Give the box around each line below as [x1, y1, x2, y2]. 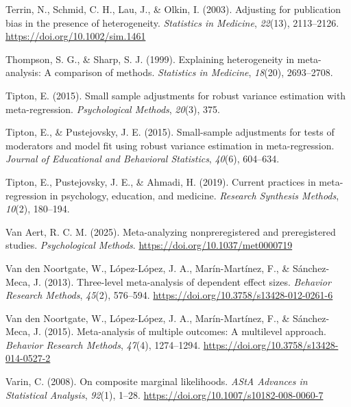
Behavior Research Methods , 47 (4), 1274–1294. [5, 337, 201, 351]
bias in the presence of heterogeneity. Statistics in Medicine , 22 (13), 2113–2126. [5, 15, 339, 29]
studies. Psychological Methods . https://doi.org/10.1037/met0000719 [5, 238, 293, 252]
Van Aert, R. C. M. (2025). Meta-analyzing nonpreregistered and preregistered [5, 224, 336, 238]
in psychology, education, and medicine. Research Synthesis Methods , [49, 188, 339, 202]
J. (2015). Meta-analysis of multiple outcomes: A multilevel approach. [33, 324, 326, 338]
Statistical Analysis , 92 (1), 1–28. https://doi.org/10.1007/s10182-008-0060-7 [5, 387, 324, 402]
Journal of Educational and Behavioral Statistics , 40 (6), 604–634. [5, 151, 280, 166]
